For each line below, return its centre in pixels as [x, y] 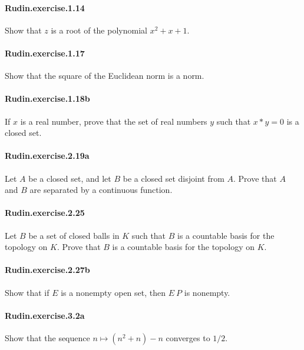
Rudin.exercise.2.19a [47, 156]
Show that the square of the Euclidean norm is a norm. [105, 76]
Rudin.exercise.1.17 [45, 53]
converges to [188, 337]
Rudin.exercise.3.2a [45, 315]
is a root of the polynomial [99, 30]
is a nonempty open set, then [113, 292]
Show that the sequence [47, 337]
